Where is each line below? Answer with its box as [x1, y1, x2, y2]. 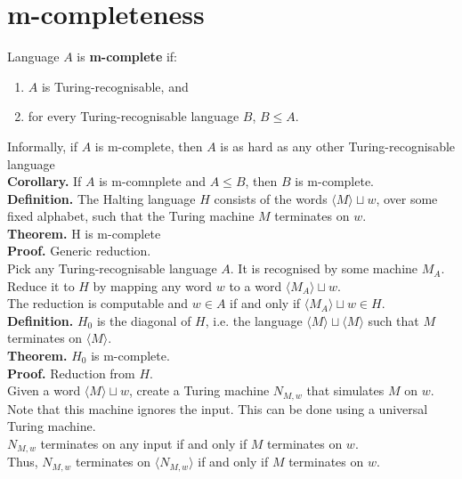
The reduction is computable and [7, 294, 189, 313]
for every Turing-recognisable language [28, 107, 239, 126]
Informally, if [7, 136, 78, 155]
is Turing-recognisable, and [41, 77, 189, 95]
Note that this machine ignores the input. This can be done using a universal [7, 399, 428, 418]
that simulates [306, 381, 385, 400]
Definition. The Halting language [7, 189, 196, 207]
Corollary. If [7, 172, 82, 191]
